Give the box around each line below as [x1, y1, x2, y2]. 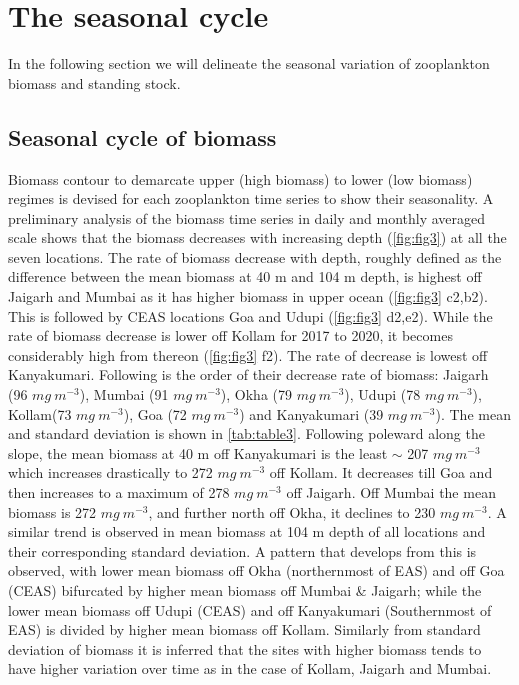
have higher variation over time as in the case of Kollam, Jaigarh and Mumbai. [8, 658, 492, 679]
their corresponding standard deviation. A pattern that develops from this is [8, 540, 477, 561]
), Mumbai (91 [79, 384, 169, 405]
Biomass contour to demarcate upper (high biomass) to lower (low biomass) [8, 168, 473, 189]
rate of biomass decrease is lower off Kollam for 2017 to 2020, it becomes [8, 325, 453, 346]
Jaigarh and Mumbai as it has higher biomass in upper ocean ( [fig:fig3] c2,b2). [8, 286, 488, 307]
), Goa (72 [123, 403, 187, 424]
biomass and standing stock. [8, 72, 181, 93]
